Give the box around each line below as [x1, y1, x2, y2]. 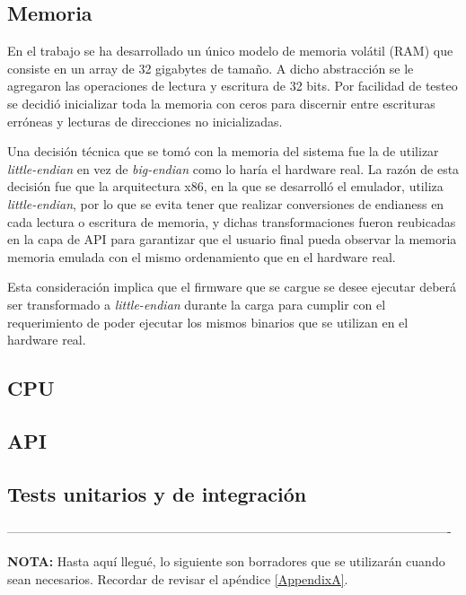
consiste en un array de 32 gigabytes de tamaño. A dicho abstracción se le [7, 58, 414, 77]
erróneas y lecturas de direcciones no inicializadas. [7, 111, 283, 130]
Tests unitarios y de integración [7, 479, 307, 507]
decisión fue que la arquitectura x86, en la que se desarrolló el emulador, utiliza [7, 177, 444, 196]
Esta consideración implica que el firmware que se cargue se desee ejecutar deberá [7, 277, 457, 296]
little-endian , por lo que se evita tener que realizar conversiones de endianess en [7, 194, 444, 213]
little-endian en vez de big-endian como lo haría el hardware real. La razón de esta [7, 159, 460, 178]
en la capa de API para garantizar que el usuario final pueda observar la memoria [7, 230, 457, 249]
